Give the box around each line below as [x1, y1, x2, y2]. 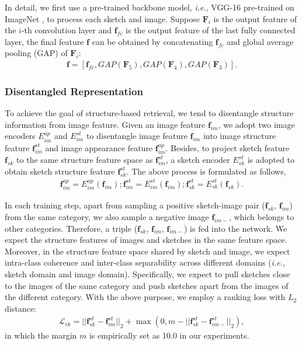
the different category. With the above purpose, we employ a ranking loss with [5, 291, 286, 303]
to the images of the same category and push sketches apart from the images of [5, 279, 289, 291]
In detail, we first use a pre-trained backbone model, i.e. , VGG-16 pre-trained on [5, 1, 294, 13]
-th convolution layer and [21, 24, 112, 36]
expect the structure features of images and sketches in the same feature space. [5, 234, 287, 246]
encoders [5, 130, 36, 142]
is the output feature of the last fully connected [126, 24, 296, 36]
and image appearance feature [45, 141, 153, 154]
